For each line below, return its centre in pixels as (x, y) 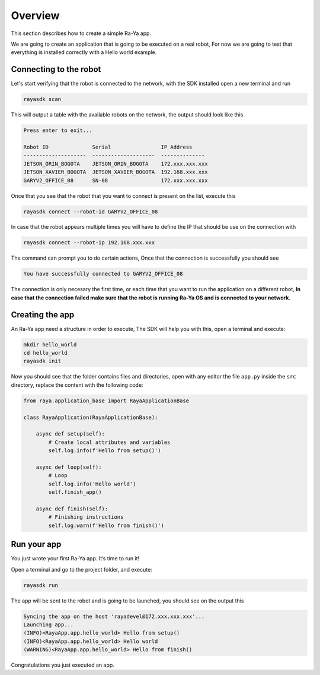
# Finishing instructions (86, 517)
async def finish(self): (72, 509)
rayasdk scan (42, 99)
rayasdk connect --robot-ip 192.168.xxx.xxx (89, 243)
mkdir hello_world (50, 344)
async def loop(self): (69, 467)
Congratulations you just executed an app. (63, 665)
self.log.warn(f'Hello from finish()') (106, 525)
